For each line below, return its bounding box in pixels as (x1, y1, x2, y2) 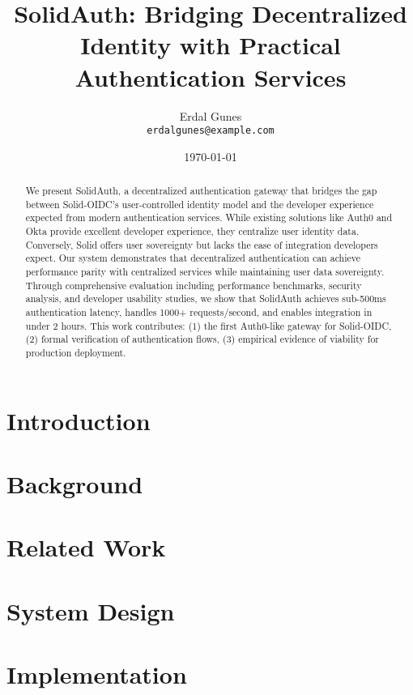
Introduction (6, 403, 151, 437)
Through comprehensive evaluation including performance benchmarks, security (25, 278, 362, 292)
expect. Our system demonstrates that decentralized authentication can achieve (25, 251, 360, 265)
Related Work (6, 531, 166, 564)
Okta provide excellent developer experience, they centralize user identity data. (25, 224, 360, 238)
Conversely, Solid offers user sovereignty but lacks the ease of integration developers (25, 237, 378, 251)
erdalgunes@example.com (147, 125, 275, 137)
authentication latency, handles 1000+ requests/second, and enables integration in (25, 305, 373, 319)
